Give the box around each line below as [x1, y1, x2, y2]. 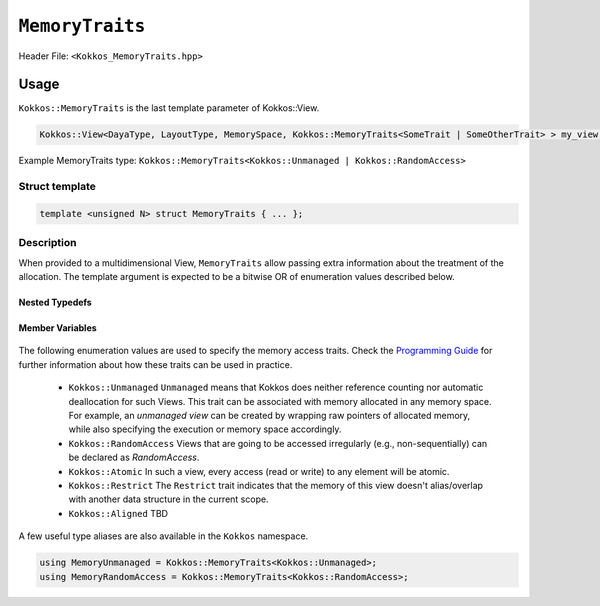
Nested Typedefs [18, 296, 92, 309]
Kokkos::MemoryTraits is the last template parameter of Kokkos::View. [18, 102, 320, 114]
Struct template [18, 180, 97, 194]
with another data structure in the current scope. [68, 493, 269, 505]
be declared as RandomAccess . [68, 451, 200, 464]
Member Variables [18, 322, 97, 334]
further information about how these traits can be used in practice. [18, 358, 293, 370]
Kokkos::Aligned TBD [68, 507, 169, 519]
